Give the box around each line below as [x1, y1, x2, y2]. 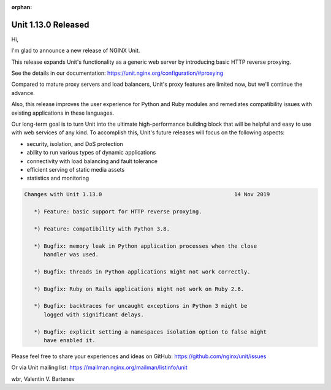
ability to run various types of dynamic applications [26, 149, 156, 156]
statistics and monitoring [26, 175, 89, 182]
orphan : [11, 4, 32, 10]
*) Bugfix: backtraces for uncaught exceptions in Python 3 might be [34, 302, 248, 310]
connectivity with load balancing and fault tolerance [26, 157, 158, 165]
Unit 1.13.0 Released [11, 19, 89, 30]
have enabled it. [44, 337, 96, 343]
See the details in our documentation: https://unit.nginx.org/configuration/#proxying [11, 69, 224, 77]
